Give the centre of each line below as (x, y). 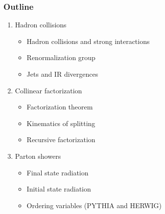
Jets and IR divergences (62, 74)
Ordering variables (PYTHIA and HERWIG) (94, 205)
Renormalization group (61, 57)
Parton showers (38, 156)
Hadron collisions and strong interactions (88, 41)
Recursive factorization (61, 139)
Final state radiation (58, 172)
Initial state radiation (59, 189)
